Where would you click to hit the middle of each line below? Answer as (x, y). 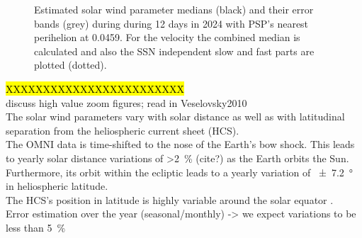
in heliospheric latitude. (57, 186)
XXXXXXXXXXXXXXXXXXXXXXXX (95, 88)
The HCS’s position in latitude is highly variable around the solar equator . (170, 199)
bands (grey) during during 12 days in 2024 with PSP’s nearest (171, 23)
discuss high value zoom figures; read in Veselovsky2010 (126, 102)
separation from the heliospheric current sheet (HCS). (123, 130)
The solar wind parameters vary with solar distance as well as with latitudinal (175, 117)
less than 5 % (36, 227)
